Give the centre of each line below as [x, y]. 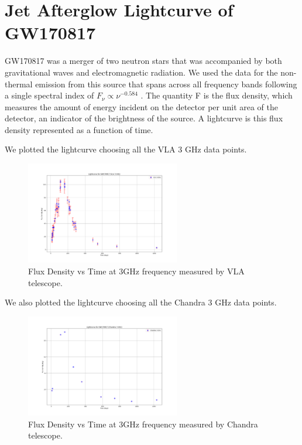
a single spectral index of [49, 95]
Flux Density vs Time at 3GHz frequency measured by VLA [136, 271]
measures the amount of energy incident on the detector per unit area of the [141, 106]
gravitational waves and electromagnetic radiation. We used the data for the [141, 72]
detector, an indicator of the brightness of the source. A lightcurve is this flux [144, 118]
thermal [19, 84]
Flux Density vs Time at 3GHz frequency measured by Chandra [143, 424]
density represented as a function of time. [79, 129]
